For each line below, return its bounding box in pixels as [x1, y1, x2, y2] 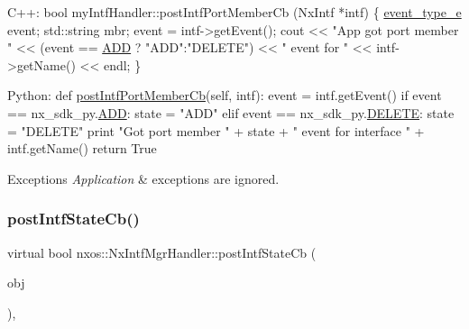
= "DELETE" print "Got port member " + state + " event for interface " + [7, 121, 425, 140]
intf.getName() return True [7, 139, 157, 158]
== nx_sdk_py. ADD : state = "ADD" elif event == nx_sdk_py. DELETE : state [7, 103, 455, 122]
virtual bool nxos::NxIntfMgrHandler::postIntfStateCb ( [7, 242, 317, 261]
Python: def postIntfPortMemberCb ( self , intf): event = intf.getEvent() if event [7, 86, 442, 105]
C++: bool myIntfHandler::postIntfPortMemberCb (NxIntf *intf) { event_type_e [7, 3, 462, 21]
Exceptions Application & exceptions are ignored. [7, 169, 280, 187]
